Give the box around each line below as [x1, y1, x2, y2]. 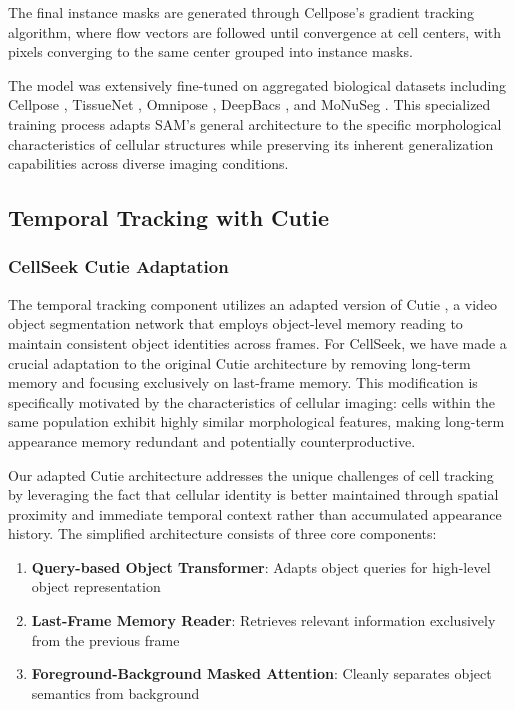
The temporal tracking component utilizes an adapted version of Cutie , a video [8, 293, 498, 314]
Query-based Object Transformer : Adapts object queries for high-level [31, 556, 491, 577]
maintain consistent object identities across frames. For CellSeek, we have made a [8, 332, 507, 353]
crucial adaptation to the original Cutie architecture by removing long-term [8, 352, 471, 373]
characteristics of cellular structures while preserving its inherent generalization [8, 133, 494, 154]
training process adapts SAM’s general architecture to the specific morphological [8, 113, 502, 134]
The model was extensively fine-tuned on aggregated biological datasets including [8, 74, 507, 95]
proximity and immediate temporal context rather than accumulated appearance [8, 503, 502, 524]
